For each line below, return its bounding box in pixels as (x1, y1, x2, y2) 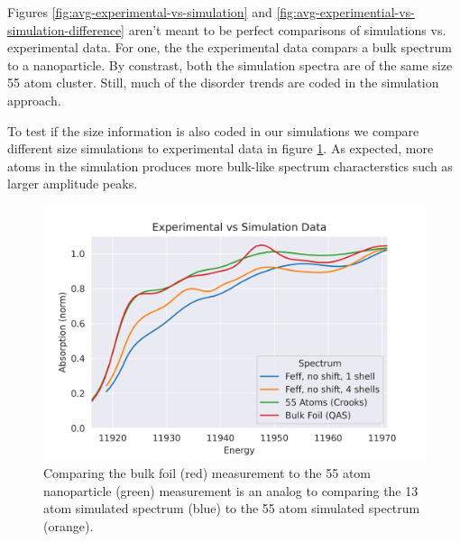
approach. (7, 90, 61, 109)
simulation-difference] (7, 20, 125, 39)
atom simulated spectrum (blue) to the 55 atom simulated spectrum (43, 499, 420, 518)
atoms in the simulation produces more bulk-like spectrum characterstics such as (7, 156, 453, 175)
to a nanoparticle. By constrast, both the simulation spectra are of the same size (7, 55, 453, 74)
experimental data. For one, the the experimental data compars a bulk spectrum (7, 38, 452, 57)
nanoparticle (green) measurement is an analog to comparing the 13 (43, 481, 419, 500)
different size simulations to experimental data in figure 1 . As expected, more (7, 139, 434, 158)
